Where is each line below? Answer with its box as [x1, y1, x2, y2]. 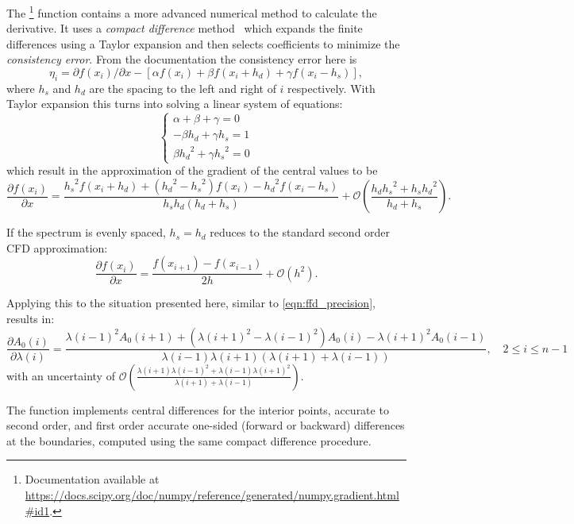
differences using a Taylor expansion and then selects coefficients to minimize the [6, 35, 400, 52]
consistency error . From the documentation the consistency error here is [6, 51, 357, 67]
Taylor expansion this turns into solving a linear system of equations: [6, 95, 343, 112]
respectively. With [287, 79, 376, 96]
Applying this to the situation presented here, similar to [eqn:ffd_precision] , [6, 295, 376, 311]
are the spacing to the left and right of [89, 79, 276, 96]
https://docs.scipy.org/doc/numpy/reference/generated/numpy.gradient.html [25, 486, 399, 503]
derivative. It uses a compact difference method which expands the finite [6, 20, 363, 37]
